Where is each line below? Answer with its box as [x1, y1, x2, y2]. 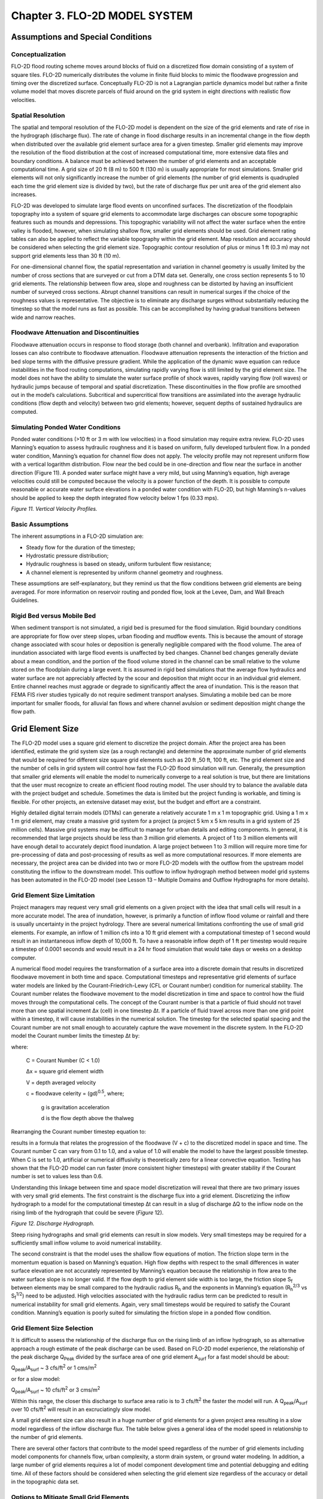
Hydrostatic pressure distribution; [26, 552, 109, 559]
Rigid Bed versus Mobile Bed [11, 612, 96, 620]
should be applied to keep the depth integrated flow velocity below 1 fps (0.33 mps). [11, 494, 219, 501]
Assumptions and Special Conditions [11, 32, 152, 42]
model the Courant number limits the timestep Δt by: [11, 1032, 140, 1040]
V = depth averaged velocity [26, 1079, 96, 1086]
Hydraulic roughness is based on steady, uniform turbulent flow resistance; [26, 561, 212, 568]
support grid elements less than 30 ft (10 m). [11, 252, 121, 259]
